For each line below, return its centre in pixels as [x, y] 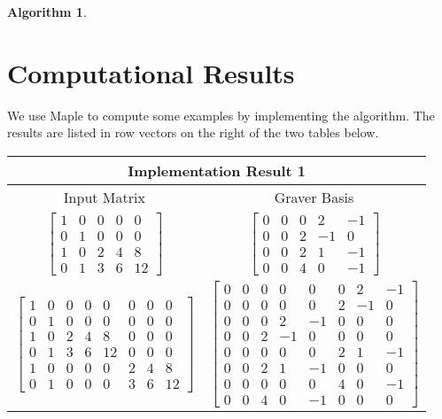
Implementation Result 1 [217, 170]
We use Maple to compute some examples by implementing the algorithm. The [221, 115]
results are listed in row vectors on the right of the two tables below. [193, 132]
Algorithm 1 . [47, 12]
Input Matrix [104, 197]
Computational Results [151, 72]
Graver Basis [314, 197]
